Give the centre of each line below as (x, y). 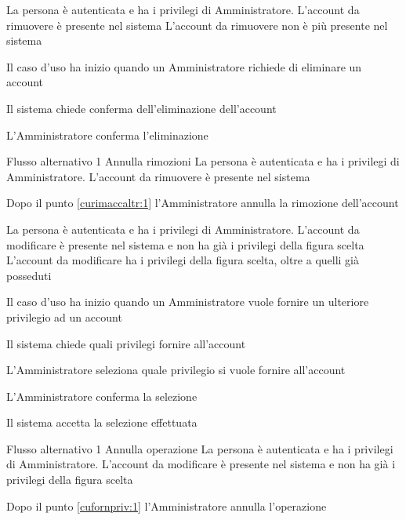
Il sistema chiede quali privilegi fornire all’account (126, 343)
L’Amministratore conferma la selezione (102, 396)
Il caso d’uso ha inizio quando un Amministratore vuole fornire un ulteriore (188, 302)
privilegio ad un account (64, 316)
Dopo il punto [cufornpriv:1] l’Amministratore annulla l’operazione (167, 505)
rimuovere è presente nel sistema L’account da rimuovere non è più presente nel (197, 25)
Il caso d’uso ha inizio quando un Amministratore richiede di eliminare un (184, 66)
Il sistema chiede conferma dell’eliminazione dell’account (141, 108)
